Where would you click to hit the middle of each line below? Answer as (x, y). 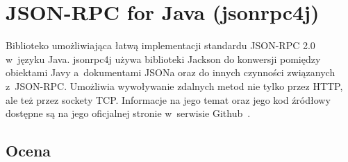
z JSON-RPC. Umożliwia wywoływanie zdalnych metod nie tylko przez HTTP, (174, 85)
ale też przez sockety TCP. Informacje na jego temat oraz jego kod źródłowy (168, 99)
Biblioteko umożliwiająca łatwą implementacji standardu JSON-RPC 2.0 (160, 45)
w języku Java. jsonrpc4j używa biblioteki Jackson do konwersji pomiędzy (163, 58)
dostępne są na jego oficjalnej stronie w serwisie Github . (128, 113)
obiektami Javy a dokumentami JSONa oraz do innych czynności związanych (171, 72)
